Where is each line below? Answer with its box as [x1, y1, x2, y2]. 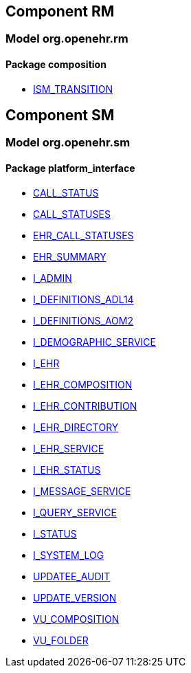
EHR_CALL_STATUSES [33, 229, 134, 241]
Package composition [5, 58, 106, 71]
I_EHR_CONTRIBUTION [33, 399, 137, 412]
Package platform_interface [5, 162, 135, 175]
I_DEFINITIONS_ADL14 [33, 293, 134, 305]
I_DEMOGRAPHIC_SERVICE [33, 335, 156, 348]
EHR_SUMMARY [33, 250, 106, 263]
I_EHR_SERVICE [33, 442, 104, 454]
